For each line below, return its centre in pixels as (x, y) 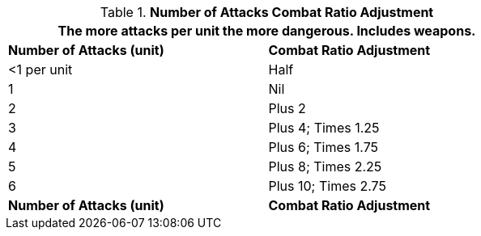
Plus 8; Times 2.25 (325, 166)
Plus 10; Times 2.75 (327, 186)
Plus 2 (287, 108)
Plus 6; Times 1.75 (324, 147)
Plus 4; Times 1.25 (324, 128)
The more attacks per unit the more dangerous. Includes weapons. (267, 31)
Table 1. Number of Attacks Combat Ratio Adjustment (267, 12)
